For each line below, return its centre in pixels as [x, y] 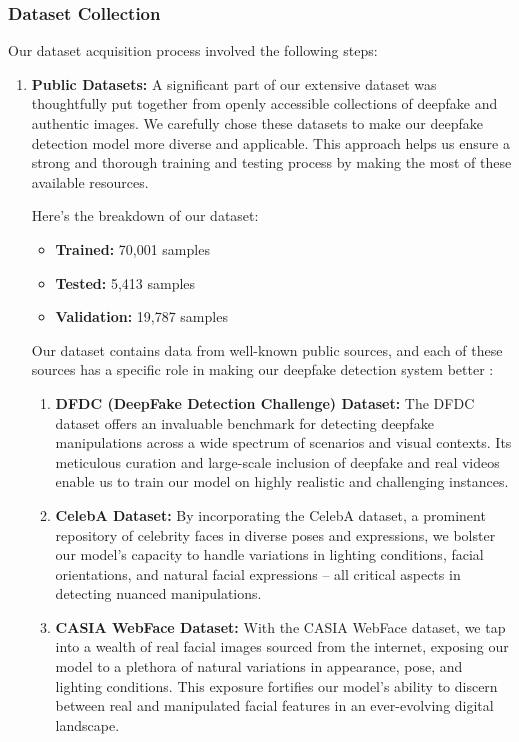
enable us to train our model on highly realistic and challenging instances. [282, 481]
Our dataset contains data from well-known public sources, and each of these [267, 349]
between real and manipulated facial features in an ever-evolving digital [274, 705]
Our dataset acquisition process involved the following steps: [193, 50]
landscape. [87, 724]
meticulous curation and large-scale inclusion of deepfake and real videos [277, 461]
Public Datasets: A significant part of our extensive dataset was [234, 83]
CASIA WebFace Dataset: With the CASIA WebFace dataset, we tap [280, 626]
